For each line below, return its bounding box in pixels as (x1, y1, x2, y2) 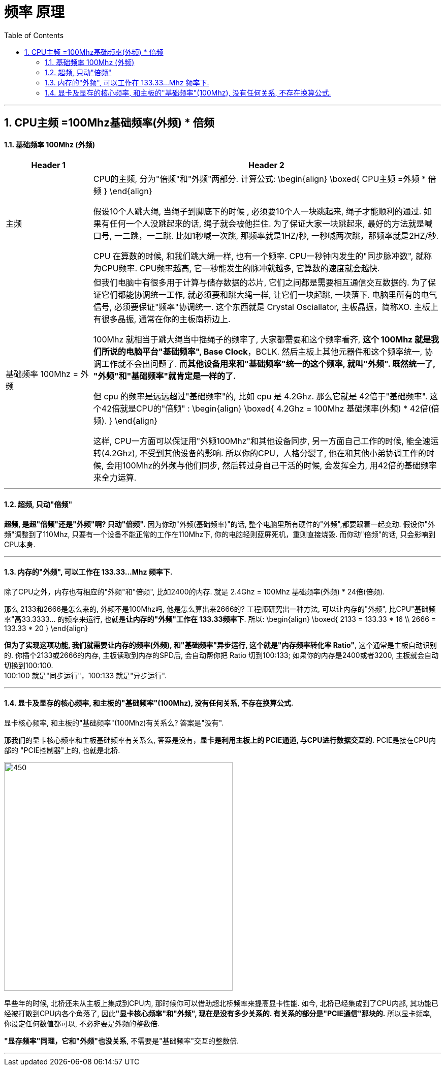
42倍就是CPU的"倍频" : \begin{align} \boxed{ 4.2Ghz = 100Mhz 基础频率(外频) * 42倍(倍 (101, 403, 439, 414)
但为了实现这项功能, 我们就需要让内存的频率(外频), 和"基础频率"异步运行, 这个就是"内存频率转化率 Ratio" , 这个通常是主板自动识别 (4, 640, 437, 649)
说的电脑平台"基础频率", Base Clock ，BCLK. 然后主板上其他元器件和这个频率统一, (109, 347, 423, 357)
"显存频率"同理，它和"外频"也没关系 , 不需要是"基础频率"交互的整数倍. (4, 1036, 239, 1046)
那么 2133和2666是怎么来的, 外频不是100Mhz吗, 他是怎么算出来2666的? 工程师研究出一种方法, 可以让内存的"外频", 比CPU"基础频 (4, 604, 436, 613)
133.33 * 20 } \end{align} (4, 623, 88, 633)
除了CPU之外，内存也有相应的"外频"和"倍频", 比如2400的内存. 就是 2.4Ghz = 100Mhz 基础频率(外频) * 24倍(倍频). (4, 587, 385, 596)
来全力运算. (93, 473, 137, 483)
